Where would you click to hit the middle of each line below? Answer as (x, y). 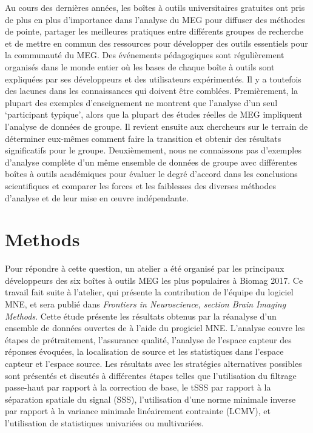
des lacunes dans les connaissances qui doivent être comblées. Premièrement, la (152, 91)
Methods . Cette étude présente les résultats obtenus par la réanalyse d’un (141, 316)
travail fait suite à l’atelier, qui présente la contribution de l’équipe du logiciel (149, 292)
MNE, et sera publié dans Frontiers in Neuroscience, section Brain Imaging (146, 304)
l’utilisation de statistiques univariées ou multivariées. (104, 422)
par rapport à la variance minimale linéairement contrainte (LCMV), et (138, 411)
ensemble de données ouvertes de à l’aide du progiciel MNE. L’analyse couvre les (155, 328)
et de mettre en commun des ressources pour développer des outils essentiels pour (156, 43)
